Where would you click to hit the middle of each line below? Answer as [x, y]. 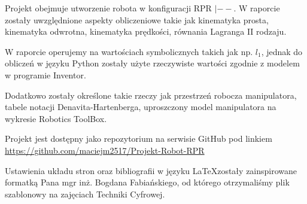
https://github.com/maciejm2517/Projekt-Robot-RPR [105, 150]
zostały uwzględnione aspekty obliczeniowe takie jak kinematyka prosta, [137, 19]
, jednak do [282, 51]
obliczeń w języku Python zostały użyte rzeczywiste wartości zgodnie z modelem [152, 63]
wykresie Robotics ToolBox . [56, 118]
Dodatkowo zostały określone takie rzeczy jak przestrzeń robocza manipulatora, [151, 95]
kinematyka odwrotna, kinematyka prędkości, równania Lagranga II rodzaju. [146, 31]
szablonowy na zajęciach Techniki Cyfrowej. [85, 194]
